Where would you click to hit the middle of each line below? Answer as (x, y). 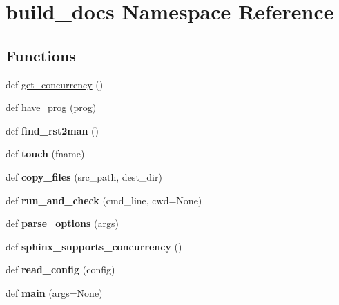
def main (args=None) (54, 292)
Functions (41, 55)
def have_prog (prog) (51, 107)
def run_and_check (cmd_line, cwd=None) (104, 200)
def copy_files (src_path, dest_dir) (84, 176)
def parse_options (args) (62, 223)
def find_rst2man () (52, 130)
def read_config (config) (60, 269)
